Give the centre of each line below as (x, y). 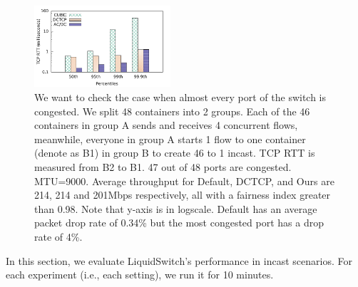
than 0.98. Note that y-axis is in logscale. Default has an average (176, 208)
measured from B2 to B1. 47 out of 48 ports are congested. (163, 167)
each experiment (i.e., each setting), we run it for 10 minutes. (140, 275)
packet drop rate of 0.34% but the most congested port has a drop (179, 223)
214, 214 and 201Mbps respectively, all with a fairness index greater (183, 195)
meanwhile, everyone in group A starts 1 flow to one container (170, 139)
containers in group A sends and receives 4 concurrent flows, (166, 125)
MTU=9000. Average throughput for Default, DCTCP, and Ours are (184, 181)
